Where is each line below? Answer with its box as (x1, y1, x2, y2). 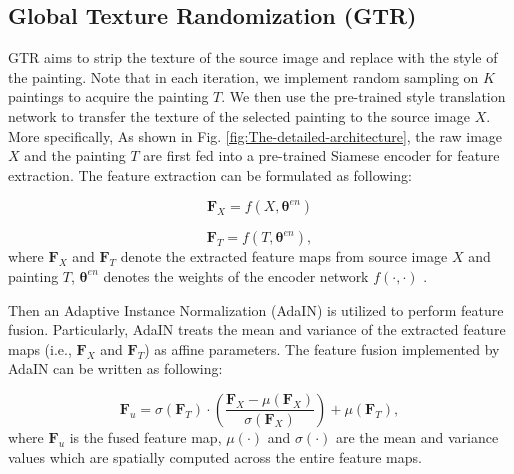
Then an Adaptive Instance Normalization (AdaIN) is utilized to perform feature (8, 299, 504, 320)
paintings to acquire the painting (8, 86, 209, 107)
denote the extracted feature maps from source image (120, 246, 448, 267)
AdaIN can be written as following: (8, 358, 223, 379)
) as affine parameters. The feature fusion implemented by (144, 338, 500, 359)
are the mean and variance (335, 426, 499, 447)
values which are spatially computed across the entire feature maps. (8, 446, 422, 467)
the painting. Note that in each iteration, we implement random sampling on (8, 66, 479, 87)
